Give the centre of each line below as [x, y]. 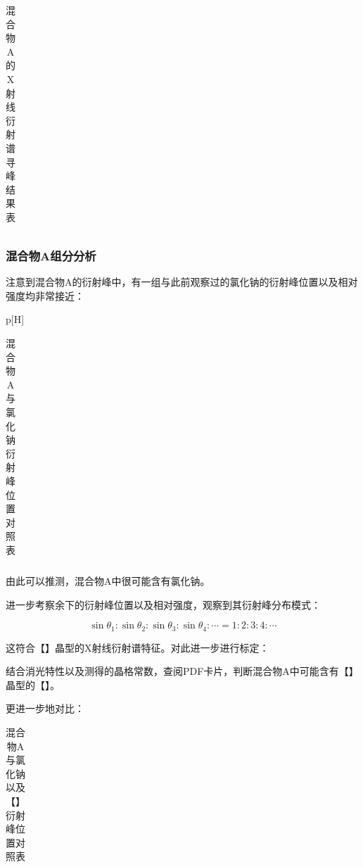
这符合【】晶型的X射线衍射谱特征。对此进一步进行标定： [138, 647]
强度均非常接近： [45, 295]
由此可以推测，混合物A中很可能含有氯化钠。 [108, 581]
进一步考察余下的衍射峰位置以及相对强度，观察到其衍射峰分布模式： [163, 604]
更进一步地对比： [45, 708]
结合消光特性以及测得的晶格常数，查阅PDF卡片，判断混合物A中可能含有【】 [182, 671]
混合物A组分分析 [51, 255]
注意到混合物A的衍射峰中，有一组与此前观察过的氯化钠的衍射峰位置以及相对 [182, 282]
